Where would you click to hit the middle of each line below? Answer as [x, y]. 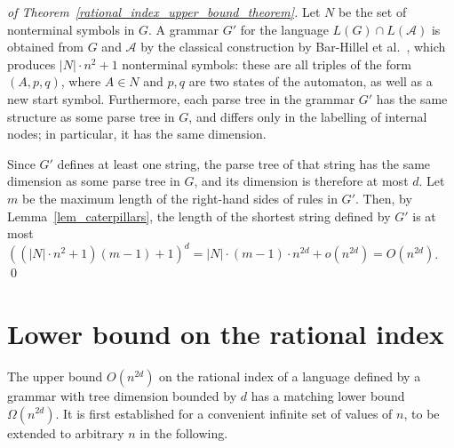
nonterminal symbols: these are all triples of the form [267, 64]
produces [32, 64]
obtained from [46, 47]
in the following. [184, 432]
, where [81, 81]
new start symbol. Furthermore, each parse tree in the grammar [181, 98]
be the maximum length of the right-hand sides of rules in [179, 198]
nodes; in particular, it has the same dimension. [137, 134]
